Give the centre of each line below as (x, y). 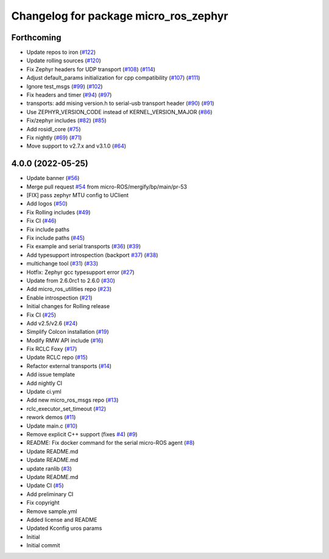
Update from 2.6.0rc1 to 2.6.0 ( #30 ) (71, 280)
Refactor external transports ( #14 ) (69, 366)
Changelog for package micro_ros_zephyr (120, 16)
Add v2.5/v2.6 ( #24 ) (52, 323)
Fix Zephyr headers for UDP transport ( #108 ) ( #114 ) (91, 69)
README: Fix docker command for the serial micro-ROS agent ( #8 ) (111, 443)
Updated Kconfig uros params (64, 528)
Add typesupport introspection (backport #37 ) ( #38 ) (92, 255)
